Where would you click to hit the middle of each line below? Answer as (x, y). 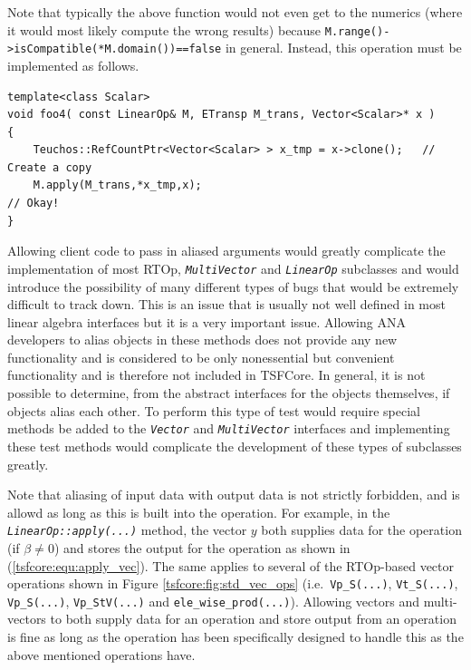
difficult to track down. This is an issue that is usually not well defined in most (226, 304)
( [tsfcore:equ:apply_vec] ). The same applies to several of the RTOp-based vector (231, 565)
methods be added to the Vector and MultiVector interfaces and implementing (229, 428)
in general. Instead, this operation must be (343, 48)
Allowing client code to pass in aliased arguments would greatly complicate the (226, 251)
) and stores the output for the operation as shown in (202, 547)
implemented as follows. (73, 65)
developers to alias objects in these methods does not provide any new (202, 340)
